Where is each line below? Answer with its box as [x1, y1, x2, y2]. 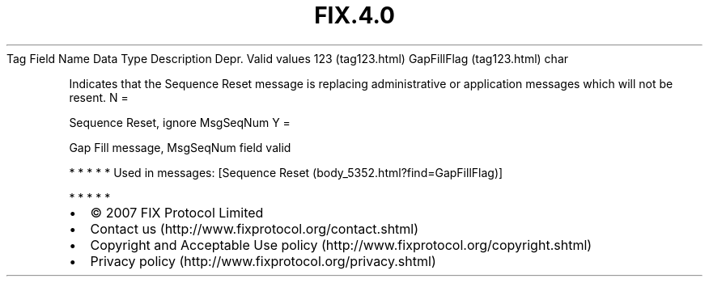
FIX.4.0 [314, 2, 395, 29]
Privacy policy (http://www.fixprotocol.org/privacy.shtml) [90, 252, 436, 269]
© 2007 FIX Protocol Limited [90, 204, 264, 221]
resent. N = [69, 90, 129, 104]
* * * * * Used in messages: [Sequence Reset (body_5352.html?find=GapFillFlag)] [69, 165, 503, 180]
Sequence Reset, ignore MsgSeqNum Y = [69, 115, 291, 129]
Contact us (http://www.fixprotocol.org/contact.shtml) [90, 220, 419, 237]
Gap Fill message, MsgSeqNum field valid [69, 140, 291, 154]
